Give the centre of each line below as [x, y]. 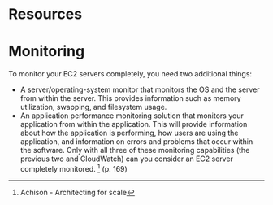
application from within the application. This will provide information [134, 124]
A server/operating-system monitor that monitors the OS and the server [140, 89]
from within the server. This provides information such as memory [130, 98]
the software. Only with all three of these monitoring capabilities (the [135, 150]
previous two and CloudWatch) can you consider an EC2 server [127, 159]
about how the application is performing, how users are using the [129, 133]
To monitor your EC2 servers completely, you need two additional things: [130, 74]
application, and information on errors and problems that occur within [136, 142]
